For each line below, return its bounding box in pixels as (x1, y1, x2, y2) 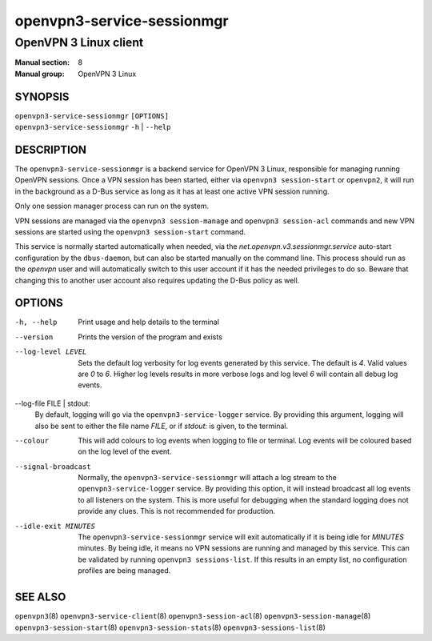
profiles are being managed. (78, 566, 171, 575)
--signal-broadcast (14, 462, 91, 471)
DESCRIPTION (14, 142, 87, 156)
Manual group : (14, 69, 65, 78)
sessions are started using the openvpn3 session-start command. (14, 226, 246, 236)
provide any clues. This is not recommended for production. (78, 507, 276, 516)
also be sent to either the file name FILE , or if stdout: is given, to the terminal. (34, 421, 288, 431)
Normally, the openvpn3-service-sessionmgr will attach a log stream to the (78, 473, 338, 483)
